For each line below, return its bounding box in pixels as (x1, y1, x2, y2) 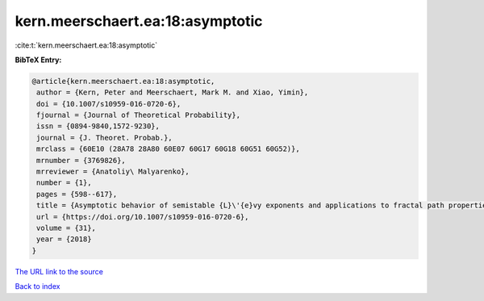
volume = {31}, (36, 224, 97, 232)
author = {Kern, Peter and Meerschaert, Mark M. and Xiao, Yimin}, (36, 88, 309, 97)
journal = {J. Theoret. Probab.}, (36, 133, 173, 142)
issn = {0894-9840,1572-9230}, (36, 122, 161, 131)
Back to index (15, 282, 60, 291)
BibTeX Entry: (15, 55, 62, 65)
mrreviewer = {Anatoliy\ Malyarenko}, (36, 167, 190, 177)
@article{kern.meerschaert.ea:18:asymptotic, (31, 77, 215, 86)
